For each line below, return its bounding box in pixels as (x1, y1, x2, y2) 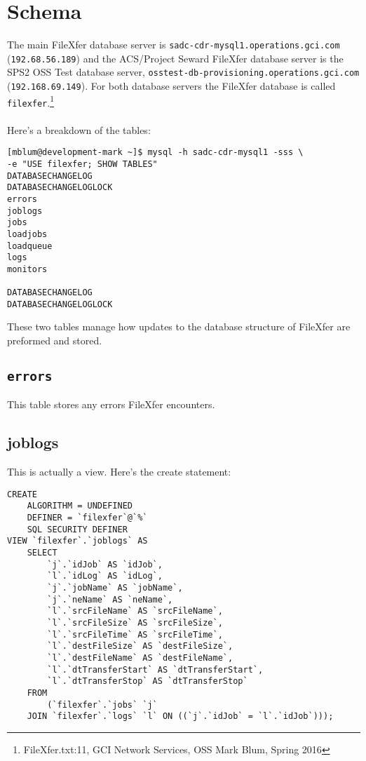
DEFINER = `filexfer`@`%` (27, 513, 148, 523)
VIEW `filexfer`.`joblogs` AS (7, 536, 148, 546)
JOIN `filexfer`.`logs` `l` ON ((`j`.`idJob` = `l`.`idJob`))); (27, 711, 334, 722)
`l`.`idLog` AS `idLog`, (47, 571, 163, 581)
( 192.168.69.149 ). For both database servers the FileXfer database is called (7, 79, 336, 93)
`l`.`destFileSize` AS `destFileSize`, (47, 641, 233, 652)
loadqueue (7, 241, 53, 251)
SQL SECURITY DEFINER (27, 524, 128, 534)
